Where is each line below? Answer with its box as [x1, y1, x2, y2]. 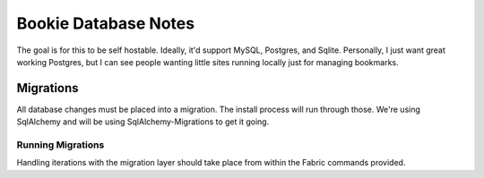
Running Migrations [16, 139, 105, 151]
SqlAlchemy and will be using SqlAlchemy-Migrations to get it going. [16, 116, 270, 127]
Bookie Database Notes [16, 13, 195, 33]
